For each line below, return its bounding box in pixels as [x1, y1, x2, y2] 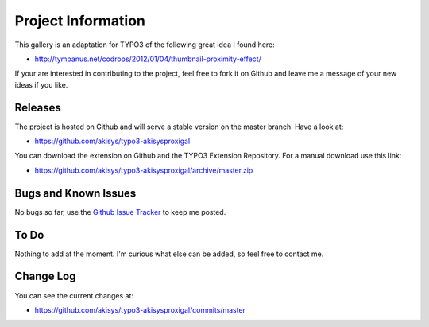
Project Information [14, 12, 146, 29]
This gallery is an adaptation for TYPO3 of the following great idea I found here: [14, 40, 276, 49]
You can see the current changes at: [14, 290, 134, 300]
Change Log [14, 270, 76, 283]
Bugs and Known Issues [14, 186, 137, 200]
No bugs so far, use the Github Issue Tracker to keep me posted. [14, 207, 226, 216]
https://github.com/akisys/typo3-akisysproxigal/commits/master [34, 305, 246, 314]
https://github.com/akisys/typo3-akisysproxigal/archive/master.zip [34, 165, 253, 175]
